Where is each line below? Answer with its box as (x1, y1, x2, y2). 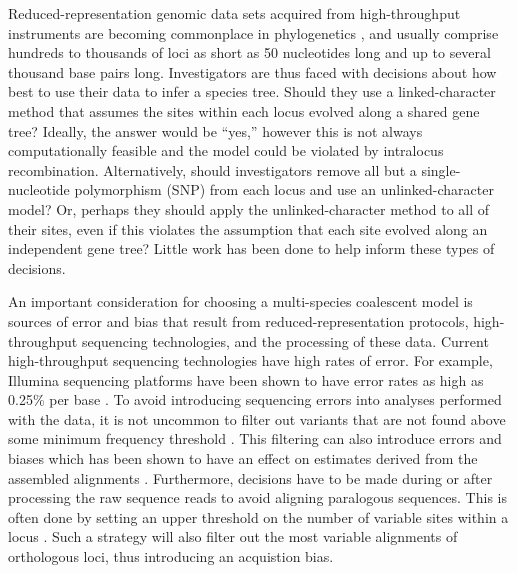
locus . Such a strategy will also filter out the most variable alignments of (8, 526, 458, 547)
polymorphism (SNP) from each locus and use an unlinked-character (74, 179, 494, 200)
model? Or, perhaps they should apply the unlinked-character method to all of (8, 198, 490, 219)
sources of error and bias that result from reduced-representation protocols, (8, 310, 469, 331)
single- (421, 159, 461, 180)
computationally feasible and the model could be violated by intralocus (8, 140, 444, 161)
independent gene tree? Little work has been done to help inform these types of (8, 238, 495, 259)
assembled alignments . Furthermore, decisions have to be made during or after (8, 467, 493, 488)
